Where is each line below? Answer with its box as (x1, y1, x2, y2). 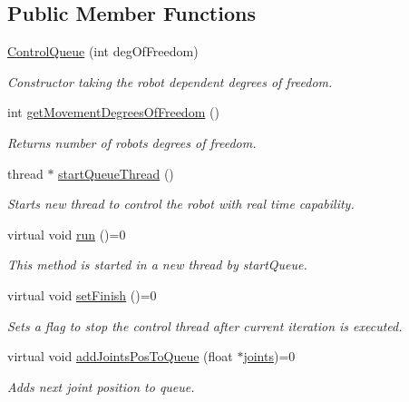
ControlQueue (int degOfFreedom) (7, 42, 199, 61)
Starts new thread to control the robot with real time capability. (7, 194, 355, 213)
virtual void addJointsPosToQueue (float (7, 347, 233, 366)
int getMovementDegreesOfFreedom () (7, 103, 219, 122)
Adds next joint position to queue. (7, 377, 195, 396)
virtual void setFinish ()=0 (7, 285, 157, 304)
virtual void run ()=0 (7, 224, 126, 243)
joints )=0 (243, 347, 296, 366)
